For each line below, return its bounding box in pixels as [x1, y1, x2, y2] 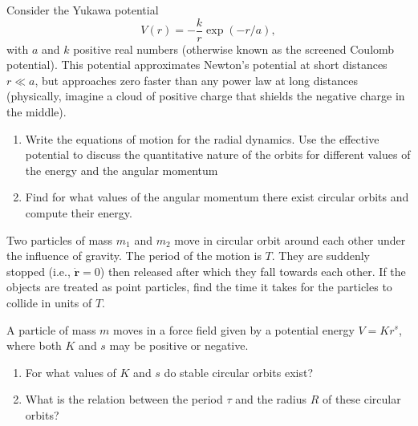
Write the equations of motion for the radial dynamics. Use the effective [25, 130, 379, 147]
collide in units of [6, 294, 92, 310]
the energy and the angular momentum [25, 161, 218, 178]
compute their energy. [25, 205, 132, 221]
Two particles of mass [6, 231, 113, 248]
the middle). [6, 103, 67, 120]
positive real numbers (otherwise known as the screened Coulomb [73, 40, 395, 57]
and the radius [235, 391, 306, 408]
